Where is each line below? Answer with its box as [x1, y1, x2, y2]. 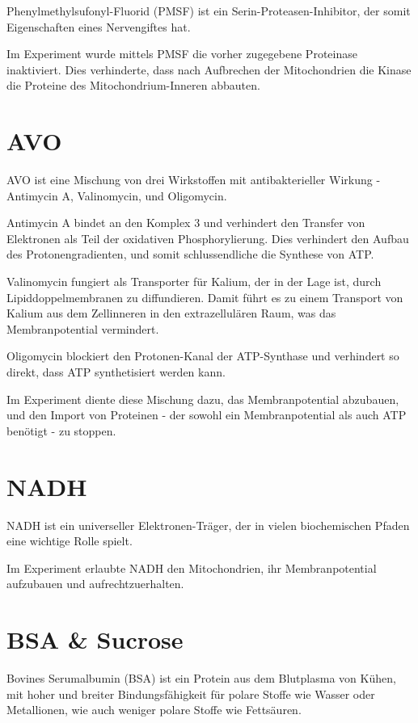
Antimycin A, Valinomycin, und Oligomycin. [6, 187, 227, 204]
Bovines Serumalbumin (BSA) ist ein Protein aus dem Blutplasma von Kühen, [6, 670, 396, 687]
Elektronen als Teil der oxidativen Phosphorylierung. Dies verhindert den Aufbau [6, 229, 409, 246]
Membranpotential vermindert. [6, 320, 159, 337]
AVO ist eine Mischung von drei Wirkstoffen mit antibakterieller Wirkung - [6, 171, 381, 188]
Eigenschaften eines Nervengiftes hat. [6, 18, 191, 35]
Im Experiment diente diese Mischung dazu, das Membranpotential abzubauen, [6, 390, 399, 407]
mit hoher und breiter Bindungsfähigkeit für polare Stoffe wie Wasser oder [6, 685, 375, 702]
